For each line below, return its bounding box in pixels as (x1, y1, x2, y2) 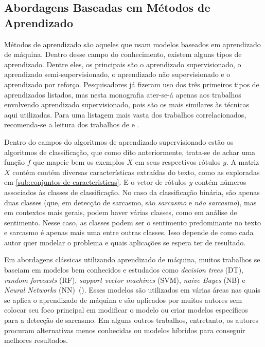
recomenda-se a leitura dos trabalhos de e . (4, 119, 139, 130)
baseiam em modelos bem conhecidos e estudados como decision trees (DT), (4, 264, 243, 275)
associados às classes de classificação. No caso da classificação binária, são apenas (4, 186, 260, 197)
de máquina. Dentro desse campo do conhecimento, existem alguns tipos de (4, 49, 242, 60)
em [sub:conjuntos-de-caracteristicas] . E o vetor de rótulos (4, 177, 187, 187)
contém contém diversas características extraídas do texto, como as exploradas (12, 166, 260, 177)
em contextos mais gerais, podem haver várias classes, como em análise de (4, 207, 237, 218)
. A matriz (226, 157, 259, 167)
